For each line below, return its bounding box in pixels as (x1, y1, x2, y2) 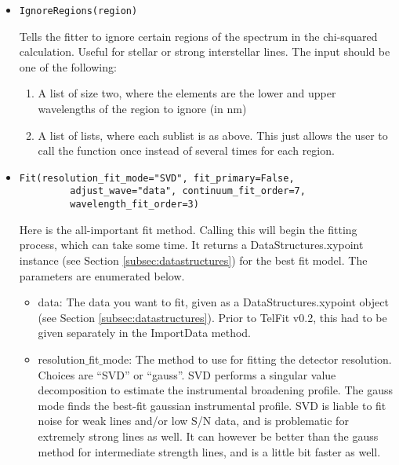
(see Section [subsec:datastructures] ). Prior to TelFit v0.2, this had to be (38, 309, 387, 325)
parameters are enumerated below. (19, 267, 185, 284)
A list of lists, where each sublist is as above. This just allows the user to (38, 126, 388, 143)
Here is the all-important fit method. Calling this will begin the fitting (19, 221, 357, 237)
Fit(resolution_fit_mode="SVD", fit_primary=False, (19, 172, 295, 184)
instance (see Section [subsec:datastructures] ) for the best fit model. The (19, 251, 368, 268)
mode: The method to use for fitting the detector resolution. (103, 350, 392, 367)
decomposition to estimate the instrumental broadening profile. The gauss (38, 382, 393, 398)
